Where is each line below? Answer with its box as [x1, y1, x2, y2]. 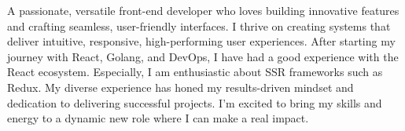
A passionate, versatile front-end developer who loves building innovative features [7, 2, 399, 18]
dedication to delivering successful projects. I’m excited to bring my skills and [7, 94, 382, 111]
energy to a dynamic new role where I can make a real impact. [7, 110, 309, 126]
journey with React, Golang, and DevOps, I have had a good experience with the [7, 48, 399, 64]
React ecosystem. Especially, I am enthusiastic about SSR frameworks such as [7, 64, 383, 80]
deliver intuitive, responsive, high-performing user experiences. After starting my [7, 33, 396, 49]
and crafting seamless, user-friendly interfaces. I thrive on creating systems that [7, 17, 391, 34]
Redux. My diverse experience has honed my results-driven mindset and [7, 78, 354, 95]
